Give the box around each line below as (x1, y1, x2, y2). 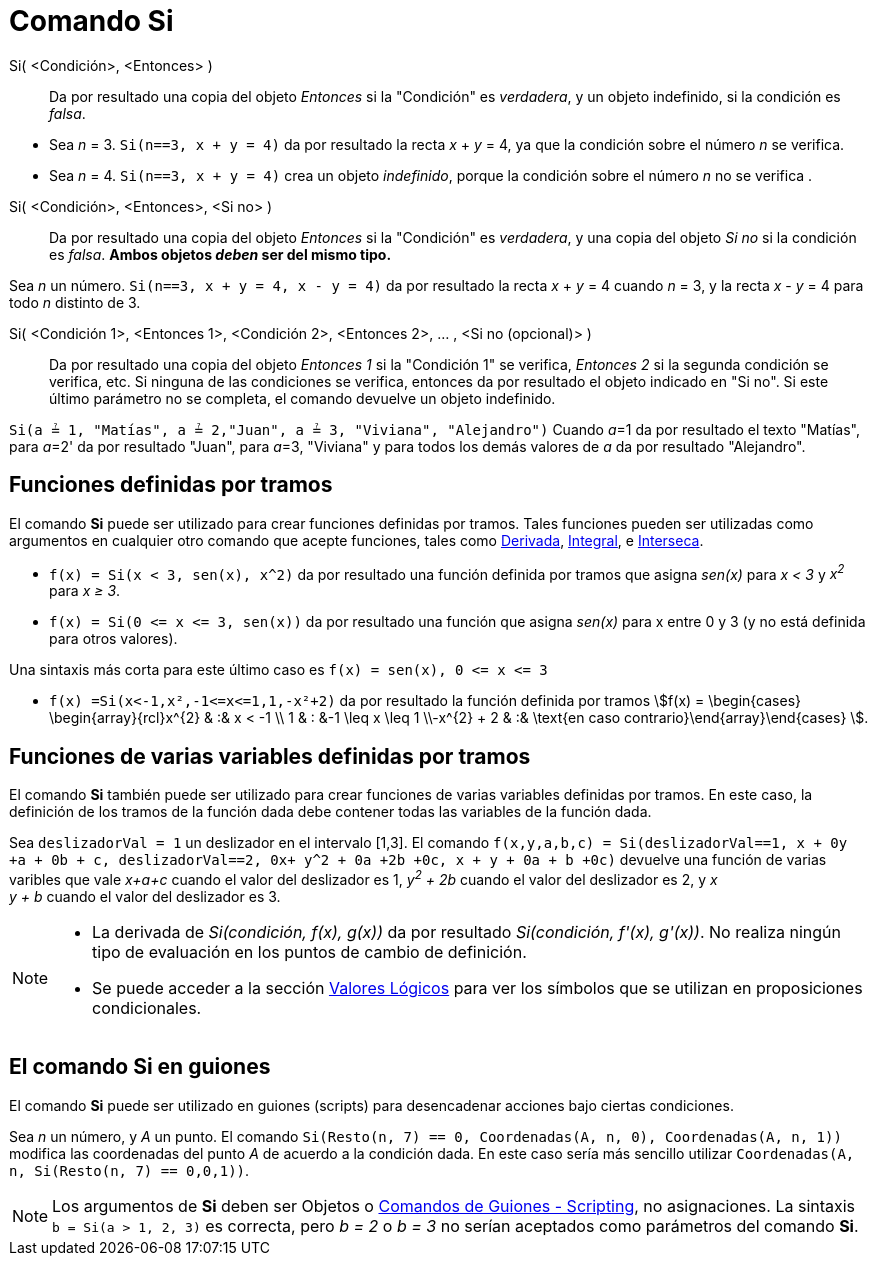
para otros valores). (49, 630, 178, 648)
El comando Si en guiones (9, 1054, 271, 1080)
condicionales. (92, 997, 202, 1018)
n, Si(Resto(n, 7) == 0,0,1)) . (9, 1161, 250, 1179)
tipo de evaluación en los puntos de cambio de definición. (92, 941, 527, 962)
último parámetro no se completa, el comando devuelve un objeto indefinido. (49, 389, 556, 407)
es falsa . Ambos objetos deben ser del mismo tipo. (49, 245, 392, 263)
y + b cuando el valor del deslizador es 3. (9, 887, 281, 905)
